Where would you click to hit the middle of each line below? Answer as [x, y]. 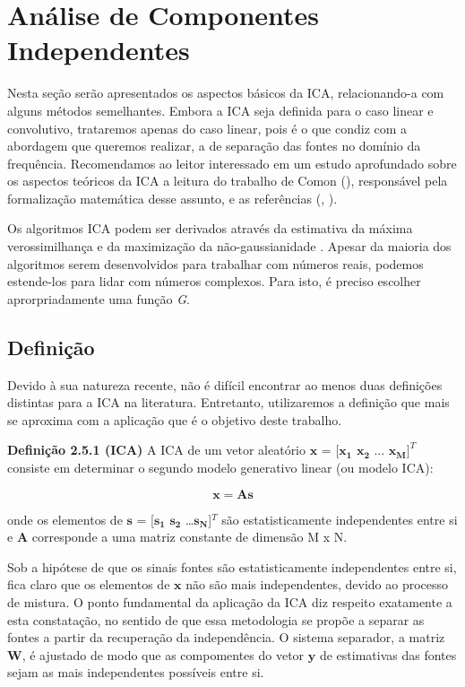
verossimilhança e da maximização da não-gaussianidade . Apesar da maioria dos [229, 246]
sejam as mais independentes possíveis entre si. [136, 672]
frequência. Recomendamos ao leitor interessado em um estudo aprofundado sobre [232, 163]
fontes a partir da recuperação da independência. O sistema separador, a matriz [226, 637]
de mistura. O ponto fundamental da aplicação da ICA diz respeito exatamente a [230, 601]
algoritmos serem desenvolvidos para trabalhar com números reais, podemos [215, 263]
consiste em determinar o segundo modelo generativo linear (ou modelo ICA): [220, 468]
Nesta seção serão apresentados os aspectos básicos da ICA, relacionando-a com [226, 93]
